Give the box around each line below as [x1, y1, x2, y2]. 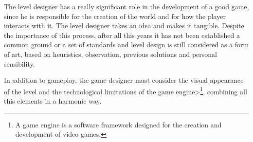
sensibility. [4, 58, 35, 69]
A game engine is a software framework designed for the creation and [15, 119, 222, 129]
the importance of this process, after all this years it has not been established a [4, 30, 240, 40]
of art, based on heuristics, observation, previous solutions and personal [4, 49, 217, 59]
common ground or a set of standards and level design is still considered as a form [4, 39, 249, 50]
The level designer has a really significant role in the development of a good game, [4, 1, 249, 11]
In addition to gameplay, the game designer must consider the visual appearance [4, 75, 244, 85]
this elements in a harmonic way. [4, 96, 102, 106]
